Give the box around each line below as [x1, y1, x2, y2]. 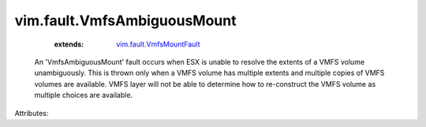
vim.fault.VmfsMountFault [116, 39, 200, 49]
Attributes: [14, 108, 49, 118]
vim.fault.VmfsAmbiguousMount [14, 12, 237, 29]
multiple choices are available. [34, 91, 133, 100]
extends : [54, 39, 84, 49]
